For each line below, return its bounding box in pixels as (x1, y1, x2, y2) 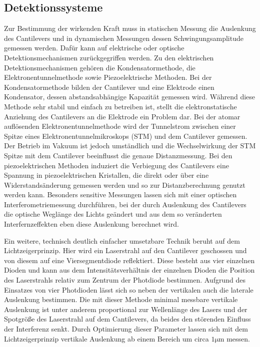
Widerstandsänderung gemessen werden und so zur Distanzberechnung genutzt (4, 179, 245, 190)
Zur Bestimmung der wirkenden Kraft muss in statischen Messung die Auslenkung (4, 23, 256, 33)
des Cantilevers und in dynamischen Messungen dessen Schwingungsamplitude (4, 32, 243, 43)
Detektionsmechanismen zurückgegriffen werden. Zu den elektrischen (4, 52, 214, 62)
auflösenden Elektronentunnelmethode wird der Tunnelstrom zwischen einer (4, 121, 236, 131)
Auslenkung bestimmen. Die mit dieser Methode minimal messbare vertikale (4, 294, 238, 305)
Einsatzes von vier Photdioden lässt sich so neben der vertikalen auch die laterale (4, 284, 253, 295)
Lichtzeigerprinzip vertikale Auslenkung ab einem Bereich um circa (4, 333, 209, 344)
